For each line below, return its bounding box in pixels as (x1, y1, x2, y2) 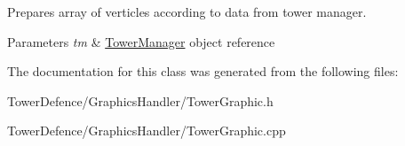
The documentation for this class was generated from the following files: (7, 62, 399, 81)
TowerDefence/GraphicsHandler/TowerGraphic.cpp (7, 121, 286, 140)
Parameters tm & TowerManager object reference (7, 32, 275, 50)
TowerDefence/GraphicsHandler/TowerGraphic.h (7, 91, 274, 110)
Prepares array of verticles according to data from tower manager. (7, 3, 367, 20)
